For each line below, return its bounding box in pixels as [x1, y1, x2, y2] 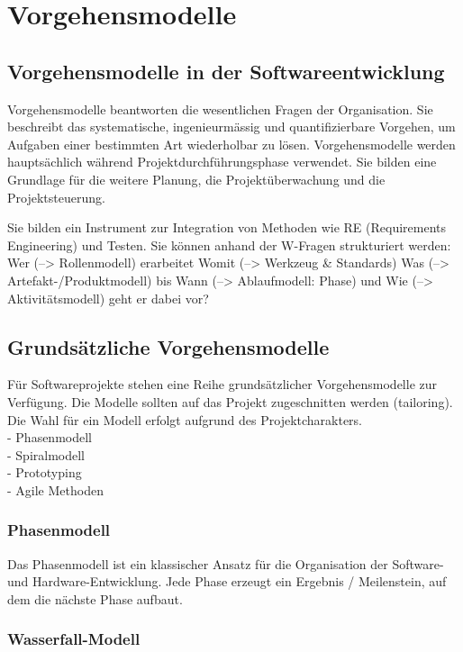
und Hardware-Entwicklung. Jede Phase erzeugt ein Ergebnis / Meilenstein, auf [7, 572, 447, 591]
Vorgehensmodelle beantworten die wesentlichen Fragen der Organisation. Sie [7, 99, 433, 118]
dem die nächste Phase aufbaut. [7, 589, 183, 608]
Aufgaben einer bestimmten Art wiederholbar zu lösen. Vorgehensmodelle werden [7, 134, 456, 153]
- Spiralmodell [7, 445, 86, 464]
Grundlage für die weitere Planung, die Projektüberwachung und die [7, 169, 386, 188]
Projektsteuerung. [7, 187, 105, 206]
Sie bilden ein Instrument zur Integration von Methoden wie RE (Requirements [7, 218, 447, 237]
